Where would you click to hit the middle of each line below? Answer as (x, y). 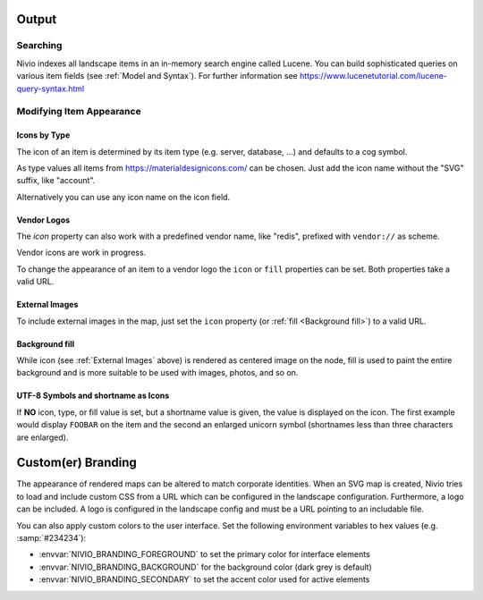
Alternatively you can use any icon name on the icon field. (123, 197)
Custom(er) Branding (77, 463)
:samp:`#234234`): (51, 538)
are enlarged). (42, 437)
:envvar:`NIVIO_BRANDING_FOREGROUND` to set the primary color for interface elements (204, 554)
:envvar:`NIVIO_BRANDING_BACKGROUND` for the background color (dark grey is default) (206, 567)
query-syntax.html (51, 89)
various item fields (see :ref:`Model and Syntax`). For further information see (157, 76)
